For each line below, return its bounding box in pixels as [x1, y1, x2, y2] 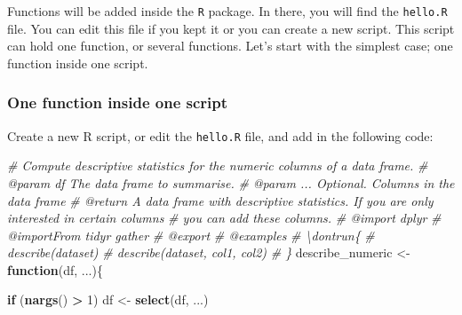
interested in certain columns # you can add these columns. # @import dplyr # [7, 209, 442, 227]
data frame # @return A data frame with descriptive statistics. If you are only [7, 191, 434, 209]
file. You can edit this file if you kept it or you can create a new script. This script [7, 19, 455, 37]
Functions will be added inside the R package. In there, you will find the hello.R [7, 2, 448, 20]
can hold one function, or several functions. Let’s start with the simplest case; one [7, 36, 453, 55]
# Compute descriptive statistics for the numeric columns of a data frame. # [7, 156, 428, 175]
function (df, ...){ [7, 260, 103, 279]
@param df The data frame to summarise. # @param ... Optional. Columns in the [7, 173, 455, 192]
